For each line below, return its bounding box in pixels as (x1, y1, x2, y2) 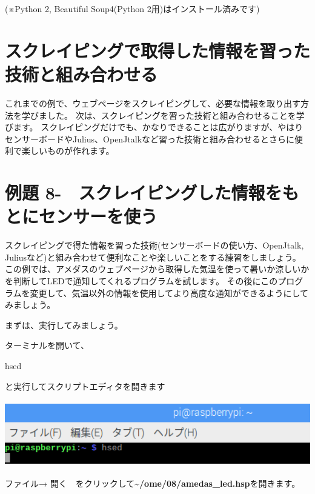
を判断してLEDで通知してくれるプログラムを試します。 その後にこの (5, 274, 278, 287)
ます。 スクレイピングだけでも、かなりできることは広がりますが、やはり (13, 121, 303, 133)
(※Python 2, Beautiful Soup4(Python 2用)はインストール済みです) (5, 2, 260, 15)
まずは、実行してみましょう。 (5, 318, 123, 331)
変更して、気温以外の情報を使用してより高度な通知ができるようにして (30, 286, 309, 299)
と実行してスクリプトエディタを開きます (5, 379, 165, 392)
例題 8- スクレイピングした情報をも (5, 180, 299, 205)
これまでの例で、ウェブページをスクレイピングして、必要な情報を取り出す (5, 96, 301, 109)
